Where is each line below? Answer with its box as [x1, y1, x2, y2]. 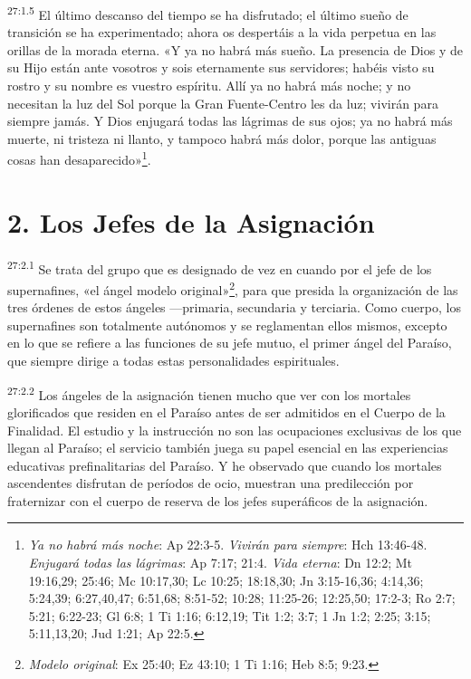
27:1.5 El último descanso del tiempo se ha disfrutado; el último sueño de [7, 3, 409, 24]
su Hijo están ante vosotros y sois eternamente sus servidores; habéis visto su [7, 58, 435, 77]
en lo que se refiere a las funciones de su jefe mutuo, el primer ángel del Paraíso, [7, 333, 452, 352]
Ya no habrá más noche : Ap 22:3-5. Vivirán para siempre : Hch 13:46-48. [28, 535, 428, 554]
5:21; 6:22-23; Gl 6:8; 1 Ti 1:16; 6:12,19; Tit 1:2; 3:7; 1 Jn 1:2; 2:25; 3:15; [28, 606, 431, 625]
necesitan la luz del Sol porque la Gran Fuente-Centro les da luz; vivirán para [7, 93, 438, 112]
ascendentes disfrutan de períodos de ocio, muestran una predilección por [7, 473, 414, 493]
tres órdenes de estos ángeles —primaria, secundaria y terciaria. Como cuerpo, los [7, 298, 461, 317]
